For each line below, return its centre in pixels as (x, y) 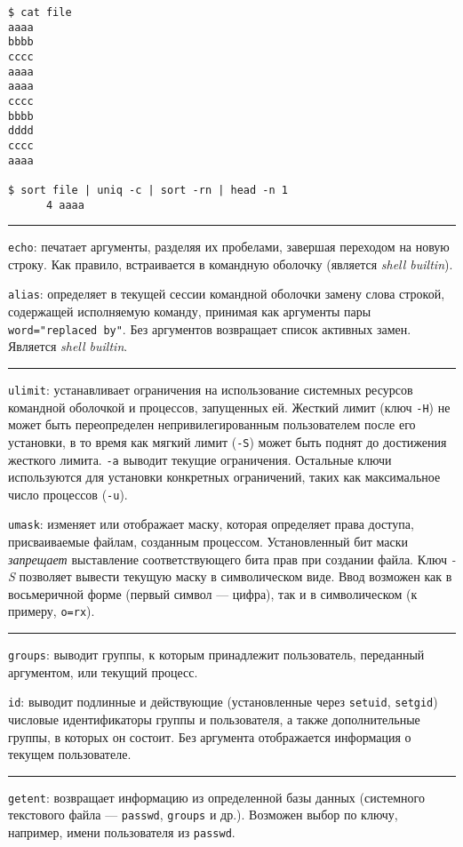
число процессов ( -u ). (68, 494)
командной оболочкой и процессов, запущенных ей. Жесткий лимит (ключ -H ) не (229, 407)
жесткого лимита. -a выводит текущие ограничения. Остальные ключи (200, 459)
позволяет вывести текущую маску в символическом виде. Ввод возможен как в (235, 576)
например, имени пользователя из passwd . (122, 832)
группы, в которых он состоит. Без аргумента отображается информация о (210, 736)
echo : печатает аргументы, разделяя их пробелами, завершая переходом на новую (229, 247)
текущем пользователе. (70, 754)
